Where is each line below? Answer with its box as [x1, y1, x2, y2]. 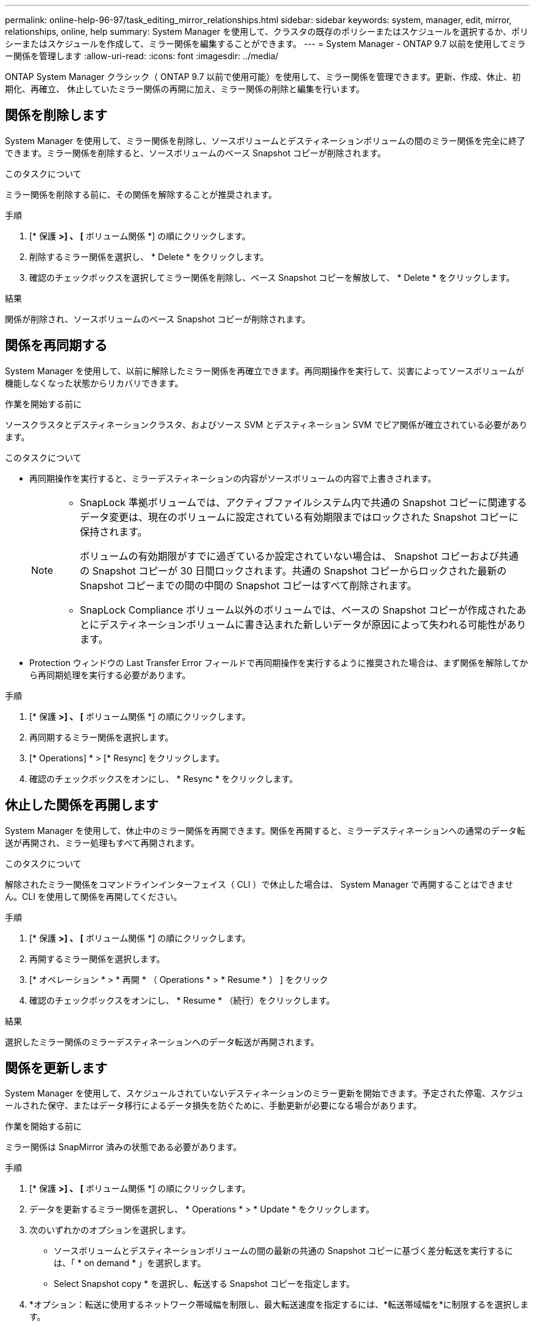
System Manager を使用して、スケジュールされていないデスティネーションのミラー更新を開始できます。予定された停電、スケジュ [5, 1088, 524, 1099]
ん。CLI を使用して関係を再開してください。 [5, 891, 182, 902]
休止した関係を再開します [5, 797, 158, 813]
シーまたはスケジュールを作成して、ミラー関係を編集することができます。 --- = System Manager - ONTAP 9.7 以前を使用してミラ [5, 38, 526, 49]
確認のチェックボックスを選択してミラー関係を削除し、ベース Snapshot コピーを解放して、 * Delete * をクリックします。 [29, 272, 515, 283]
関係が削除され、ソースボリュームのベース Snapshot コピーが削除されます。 [5, 313, 311, 324]
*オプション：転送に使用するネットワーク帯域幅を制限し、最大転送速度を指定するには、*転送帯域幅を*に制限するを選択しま [29, 1299, 529, 1310]
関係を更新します [5, 1060, 107, 1076]
